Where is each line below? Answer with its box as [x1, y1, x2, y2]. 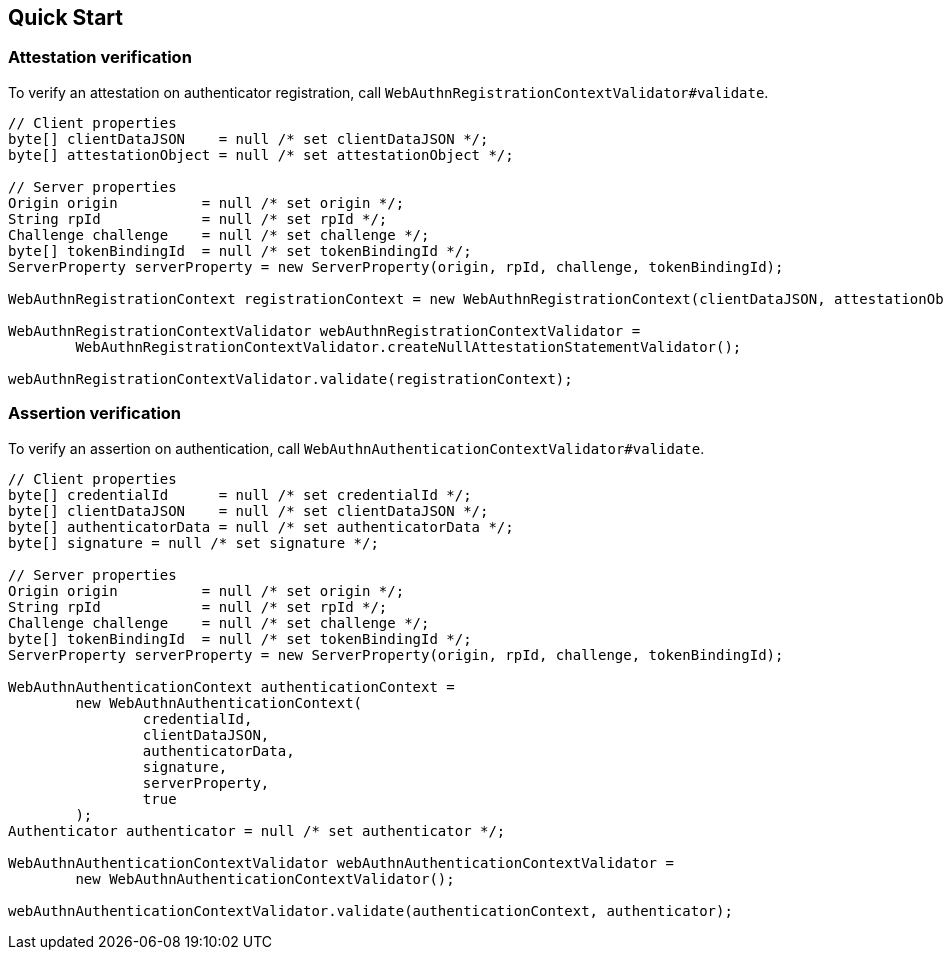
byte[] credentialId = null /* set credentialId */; [8, 486, 472, 503]
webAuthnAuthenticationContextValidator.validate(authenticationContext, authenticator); [8, 902, 733, 919]
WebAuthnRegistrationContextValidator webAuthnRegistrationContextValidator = [8, 322, 641, 339]
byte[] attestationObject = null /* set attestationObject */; [8, 146, 514, 163]
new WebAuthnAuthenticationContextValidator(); [75, 870, 455, 887]
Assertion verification [8, 403, 182, 424]
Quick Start [8, 5, 123, 30]
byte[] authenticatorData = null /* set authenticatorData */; [8, 518, 514, 535]
